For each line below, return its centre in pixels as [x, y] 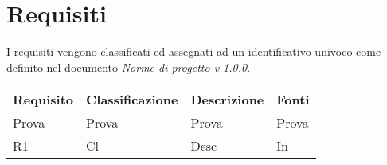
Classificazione [132, 100]
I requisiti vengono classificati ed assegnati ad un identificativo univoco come [194, 51]
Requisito [43, 100]
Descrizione [227, 100]
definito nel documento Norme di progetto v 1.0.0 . [129, 67]
